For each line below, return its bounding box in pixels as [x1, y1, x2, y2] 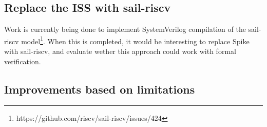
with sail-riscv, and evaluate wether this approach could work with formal [4, 46, 236, 57]
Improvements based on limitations [4, 81, 195, 97]
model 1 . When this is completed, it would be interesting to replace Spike [21, 34, 250, 46]
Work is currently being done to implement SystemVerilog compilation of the [4, 24, 246, 34]
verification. [4, 56, 41, 66]
